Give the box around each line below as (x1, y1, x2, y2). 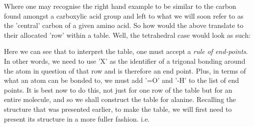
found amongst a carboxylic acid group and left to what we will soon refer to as (4, 10, 244, 21)
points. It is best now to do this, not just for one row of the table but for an (4, 84, 232, 95)
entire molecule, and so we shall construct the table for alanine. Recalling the (4, 94, 236, 104)
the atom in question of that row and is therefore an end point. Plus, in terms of (4, 65, 246, 76)
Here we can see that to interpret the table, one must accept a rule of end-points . (4, 46, 248, 56)
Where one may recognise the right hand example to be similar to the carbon (4, 1, 236, 11)
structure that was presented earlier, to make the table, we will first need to (4, 103, 232, 114)
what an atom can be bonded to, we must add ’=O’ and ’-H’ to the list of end (4, 75, 239, 85)
